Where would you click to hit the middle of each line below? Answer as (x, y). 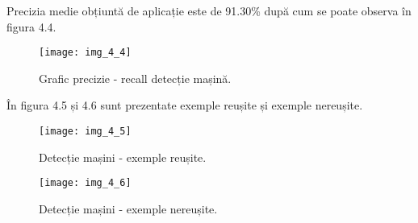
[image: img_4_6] (85, 183)
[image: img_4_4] (85, 53)
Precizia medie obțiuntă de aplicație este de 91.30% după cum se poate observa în (209, 10)
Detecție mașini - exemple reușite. (123, 157)
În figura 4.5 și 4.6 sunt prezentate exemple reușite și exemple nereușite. (185, 105)
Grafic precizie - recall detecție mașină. (135, 78)
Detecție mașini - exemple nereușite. (128, 208)
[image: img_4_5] (85, 132)
